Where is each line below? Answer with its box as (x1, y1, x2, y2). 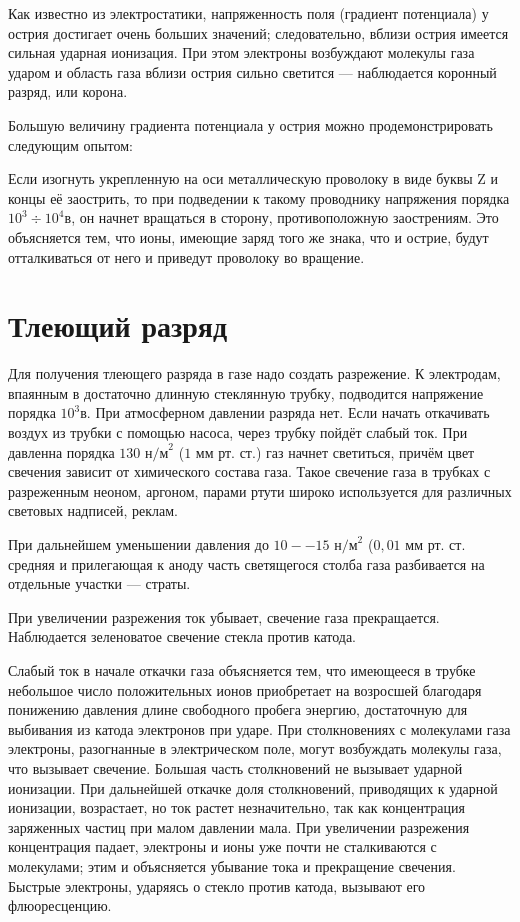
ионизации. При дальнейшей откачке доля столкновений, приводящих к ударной (8, 777, 498, 798)
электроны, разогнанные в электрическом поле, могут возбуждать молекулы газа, (8, 738, 502, 759)
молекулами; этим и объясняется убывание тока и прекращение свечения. (8, 855, 456, 876)
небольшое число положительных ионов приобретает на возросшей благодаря (8, 679, 482, 700)
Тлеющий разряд (8, 305, 228, 346)
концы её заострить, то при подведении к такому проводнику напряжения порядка (8, 187, 510, 208)
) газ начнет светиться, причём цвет (255, 441, 475, 462)
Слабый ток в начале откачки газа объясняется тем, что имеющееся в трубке (8, 659, 476, 680)
